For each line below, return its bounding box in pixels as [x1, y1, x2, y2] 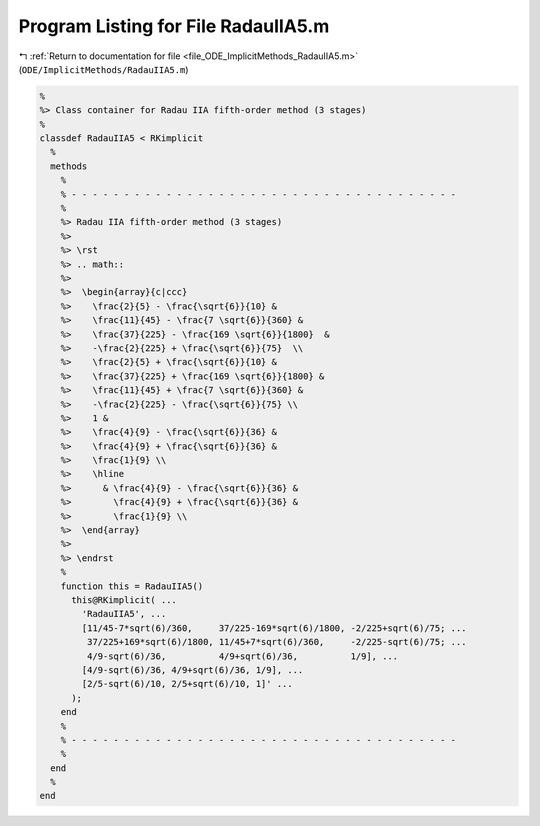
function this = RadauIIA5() [60, 580, 204, 592]
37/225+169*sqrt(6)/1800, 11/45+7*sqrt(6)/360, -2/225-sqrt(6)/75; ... [86, 636, 467, 648]
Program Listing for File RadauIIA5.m [18, 15, 330, 37]
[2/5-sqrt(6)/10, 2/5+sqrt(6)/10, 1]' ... [81, 678, 294, 690]
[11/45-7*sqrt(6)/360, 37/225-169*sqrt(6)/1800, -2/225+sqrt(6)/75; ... [81, 622, 467, 634]
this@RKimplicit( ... [71, 594, 177, 605]
